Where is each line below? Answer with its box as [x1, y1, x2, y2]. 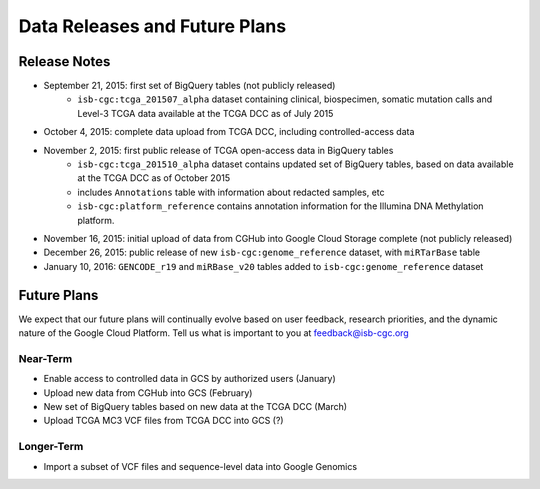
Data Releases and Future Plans [18, 15, 287, 37]
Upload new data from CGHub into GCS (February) [43, 386, 253, 399]
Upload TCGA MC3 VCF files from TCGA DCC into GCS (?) [43, 415, 284, 427]
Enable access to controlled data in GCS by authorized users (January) [43, 373, 337, 385]
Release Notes [18, 53, 111, 70]
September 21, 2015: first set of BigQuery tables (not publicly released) [43, 80, 336, 92]
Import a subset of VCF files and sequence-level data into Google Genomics [43, 460, 358, 472]
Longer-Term [18, 440, 84, 454]
